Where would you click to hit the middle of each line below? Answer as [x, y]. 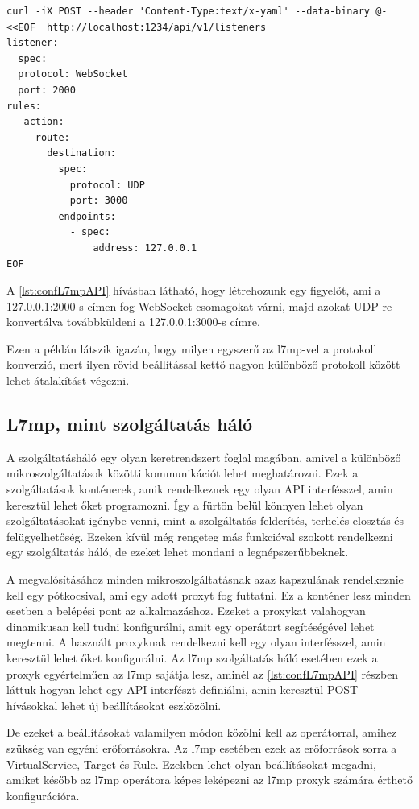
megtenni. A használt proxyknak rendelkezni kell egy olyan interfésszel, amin [196, 642]
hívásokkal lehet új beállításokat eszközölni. [114, 705]
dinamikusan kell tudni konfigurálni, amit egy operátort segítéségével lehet [191, 626]
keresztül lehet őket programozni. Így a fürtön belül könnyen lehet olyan [185, 504]
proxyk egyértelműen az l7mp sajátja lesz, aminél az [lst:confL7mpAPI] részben [203, 673]
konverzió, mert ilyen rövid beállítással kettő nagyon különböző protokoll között [203, 364]
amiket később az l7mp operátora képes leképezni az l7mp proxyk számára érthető [209, 780]
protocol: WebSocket [73, 74]
